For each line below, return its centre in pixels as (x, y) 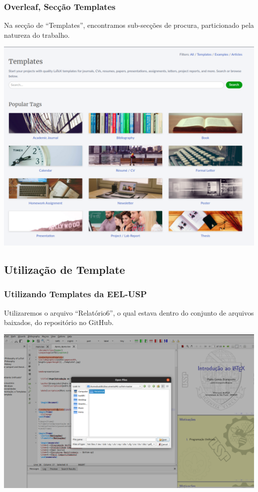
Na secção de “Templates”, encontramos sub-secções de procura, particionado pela (129, 25)
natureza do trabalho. (37, 35)
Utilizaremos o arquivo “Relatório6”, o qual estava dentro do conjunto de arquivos (129, 312)
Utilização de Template (64, 270)
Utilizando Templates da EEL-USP (75, 294)
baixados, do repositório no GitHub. (59, 322)
